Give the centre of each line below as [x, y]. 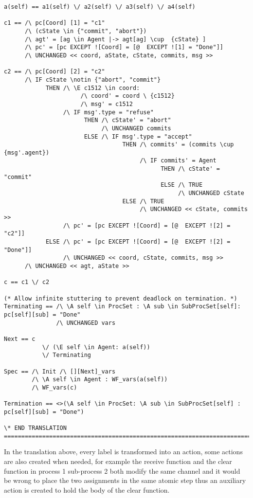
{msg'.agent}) [27, 152]
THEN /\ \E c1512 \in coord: [93, 88]
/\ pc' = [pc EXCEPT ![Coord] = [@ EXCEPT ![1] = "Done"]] [124, 47]
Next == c [20, 339]
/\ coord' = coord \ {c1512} [127, 96]
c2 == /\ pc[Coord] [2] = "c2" [54, 72]
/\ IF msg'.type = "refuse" [108, 112]
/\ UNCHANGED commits [136, 128]
